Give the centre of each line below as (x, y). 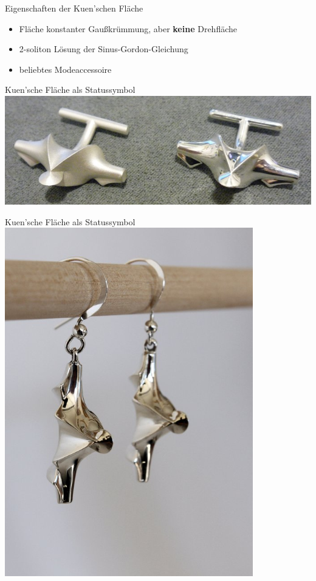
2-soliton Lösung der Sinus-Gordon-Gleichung (104, 49)
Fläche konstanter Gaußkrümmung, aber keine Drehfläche (128, 28)
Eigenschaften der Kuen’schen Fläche (74, 8)
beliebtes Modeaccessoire (65, 69)
